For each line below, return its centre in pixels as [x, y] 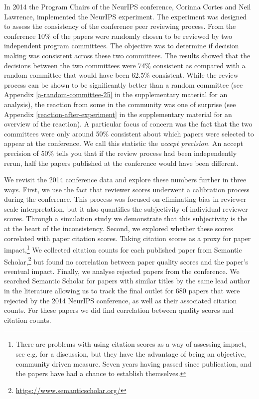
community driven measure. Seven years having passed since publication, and [133, 363]
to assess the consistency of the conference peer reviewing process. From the [120, 26]
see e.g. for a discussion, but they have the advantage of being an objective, [131, 353]
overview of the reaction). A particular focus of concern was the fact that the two [128, 124]
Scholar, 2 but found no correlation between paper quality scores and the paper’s [126, 261]
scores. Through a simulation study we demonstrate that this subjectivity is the [126, 218]
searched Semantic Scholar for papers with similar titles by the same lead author [127, 281]
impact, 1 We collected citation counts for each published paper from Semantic [123, 249]
